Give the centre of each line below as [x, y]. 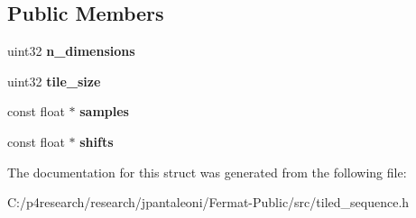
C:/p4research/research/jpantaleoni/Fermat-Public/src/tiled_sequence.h [208, 202]
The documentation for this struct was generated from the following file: [207, 172]
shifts [97, 141]
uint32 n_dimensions [71, 51]
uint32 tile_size [54, 81]
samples [104, 111]
